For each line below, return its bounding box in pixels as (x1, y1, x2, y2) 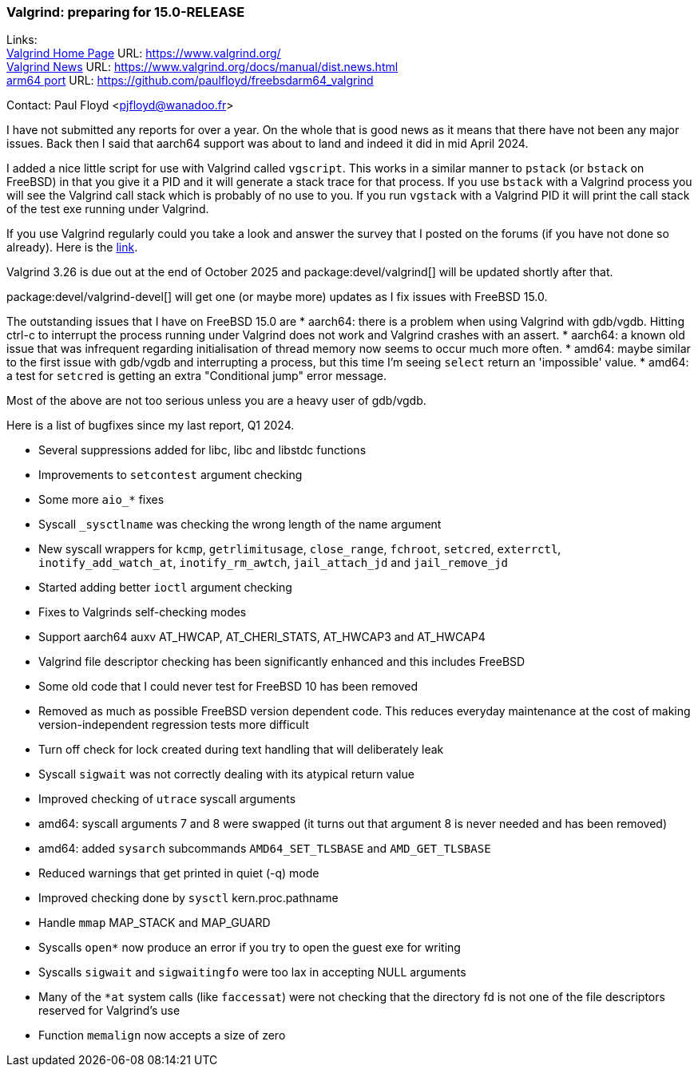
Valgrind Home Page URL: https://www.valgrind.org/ (6, 46, 281, 61)
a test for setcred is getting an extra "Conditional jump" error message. (6, 369, 387, 383)
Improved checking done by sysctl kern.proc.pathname (38, 891, 339, 905)
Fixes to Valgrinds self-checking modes (38, 605, 247, 620)
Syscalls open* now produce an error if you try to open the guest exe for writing (38, 940, 461, 955)
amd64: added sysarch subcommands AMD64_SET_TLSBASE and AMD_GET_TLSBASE (38, 841, 491, 856)
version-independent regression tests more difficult (38, 718, 309, 732)
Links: (6, 33, 38, 47)
